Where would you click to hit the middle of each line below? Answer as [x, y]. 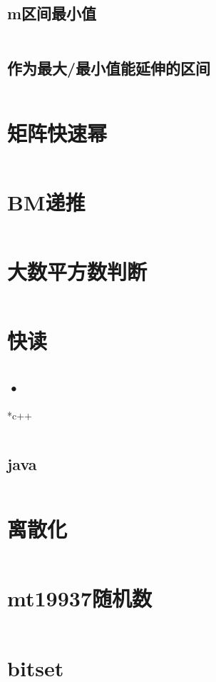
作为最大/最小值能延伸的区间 [109, 67]
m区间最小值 [52, 13]
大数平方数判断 [77, 271]
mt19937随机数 [79, 598]
